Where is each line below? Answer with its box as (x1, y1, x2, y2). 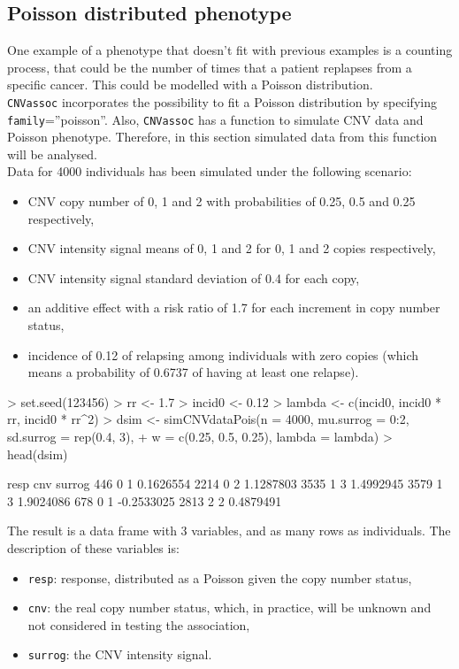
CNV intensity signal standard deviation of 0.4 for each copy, (27, 268, 360, 287)
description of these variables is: (7, 538, 180, 557)
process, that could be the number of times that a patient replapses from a (7, 58, 412, 76)
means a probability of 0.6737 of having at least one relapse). (27, 363, 359, 381)
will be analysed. (7, 144, 97, 163)
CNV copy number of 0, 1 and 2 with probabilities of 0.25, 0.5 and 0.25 (27, 192, 416, 211)
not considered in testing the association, (27, 615, 250, 634)
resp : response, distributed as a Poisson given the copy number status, (27, 568, 412, 587)
